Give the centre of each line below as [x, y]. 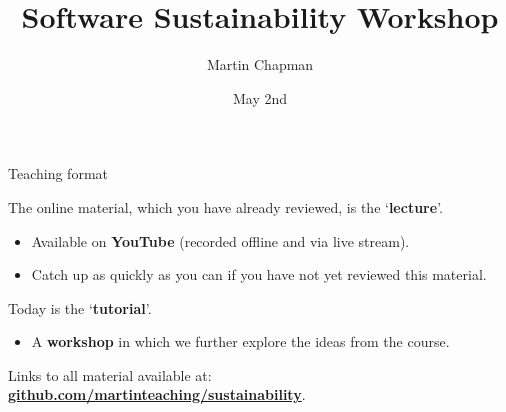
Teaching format [58, 173]
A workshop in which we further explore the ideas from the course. [240, 341]
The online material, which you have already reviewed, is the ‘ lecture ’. [225, 206]
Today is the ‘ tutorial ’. [80, 307]
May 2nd [260, 97]
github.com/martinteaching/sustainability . [157, 394]
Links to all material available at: [110, 374]
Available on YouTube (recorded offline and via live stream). [220, 240]
